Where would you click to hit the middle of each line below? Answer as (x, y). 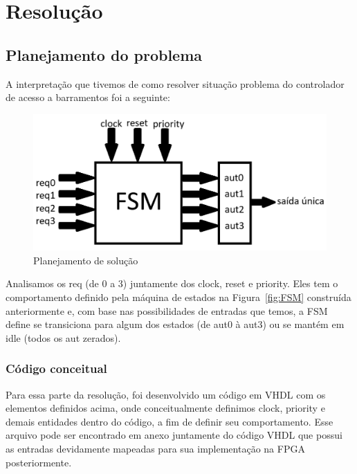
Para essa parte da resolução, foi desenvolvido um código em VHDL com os (166, 394)
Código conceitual (56, 368)
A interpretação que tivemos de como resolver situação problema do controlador (175, 83)
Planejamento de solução (86, 260)
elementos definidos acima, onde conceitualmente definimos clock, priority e (165, 408)
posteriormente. (39, 462)
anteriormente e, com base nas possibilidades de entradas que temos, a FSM (167, 310)
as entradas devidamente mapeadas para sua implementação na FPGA (155, 449)
